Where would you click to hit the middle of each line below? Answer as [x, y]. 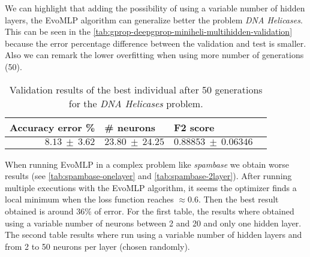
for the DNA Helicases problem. [136, 103]
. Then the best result [238, 199]
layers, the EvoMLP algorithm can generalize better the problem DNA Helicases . [154, 19]
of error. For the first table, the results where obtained [194, 211]
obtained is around [39, 211]
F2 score [194, 127]
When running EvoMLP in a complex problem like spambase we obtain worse [147, 164]
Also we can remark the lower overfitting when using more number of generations [154, 55]
